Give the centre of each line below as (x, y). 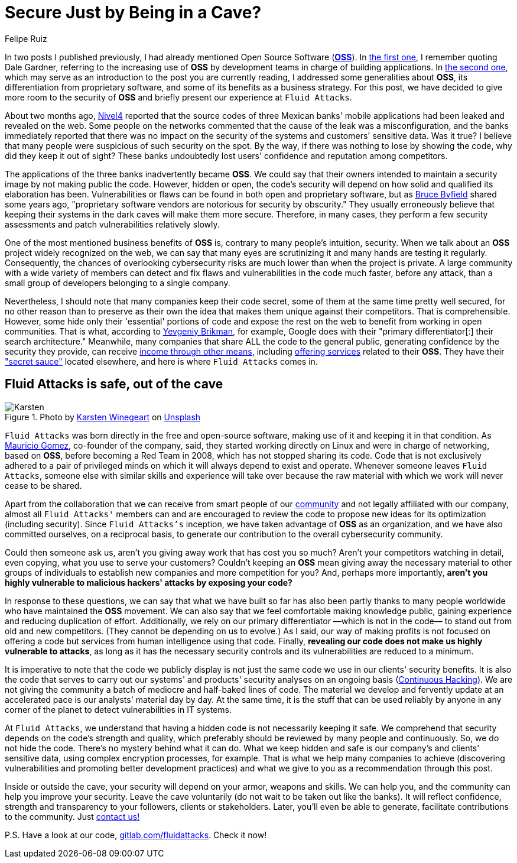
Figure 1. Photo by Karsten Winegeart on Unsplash (103, 417)
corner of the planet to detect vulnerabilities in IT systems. (118, 709)
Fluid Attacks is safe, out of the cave (114, 384)
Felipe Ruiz (26, 38)
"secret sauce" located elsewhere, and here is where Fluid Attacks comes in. (161, 361)
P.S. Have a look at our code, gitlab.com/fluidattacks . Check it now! (136, 835)
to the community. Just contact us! (72, 816)
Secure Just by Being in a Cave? (133, 12)
